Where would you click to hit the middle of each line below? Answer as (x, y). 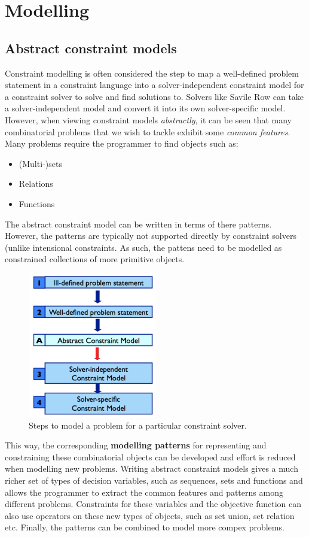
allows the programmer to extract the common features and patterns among (144, 492)
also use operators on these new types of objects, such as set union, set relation (150, 515)
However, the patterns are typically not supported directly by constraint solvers (151, 236)
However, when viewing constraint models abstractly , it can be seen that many (149, 119)
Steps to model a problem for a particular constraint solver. (138, 425)
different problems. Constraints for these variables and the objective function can (153, 504)
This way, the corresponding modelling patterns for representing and (136, 445)
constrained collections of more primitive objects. (95, 259)
